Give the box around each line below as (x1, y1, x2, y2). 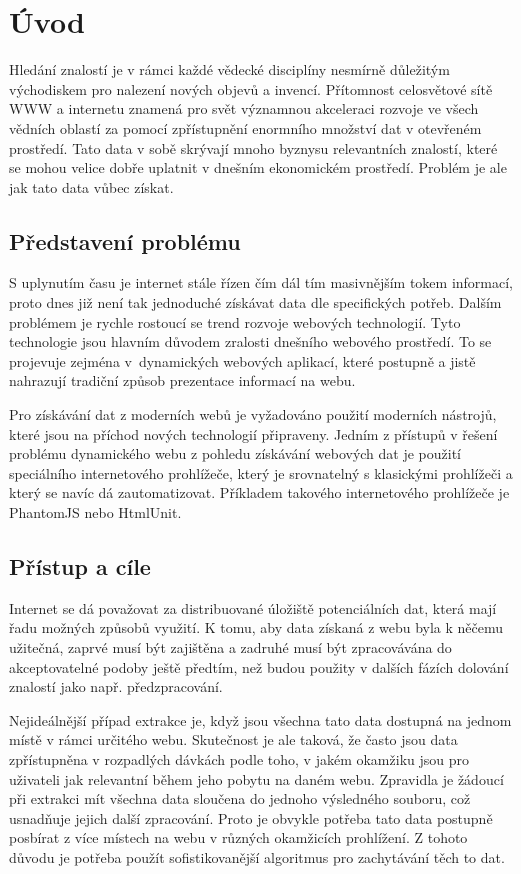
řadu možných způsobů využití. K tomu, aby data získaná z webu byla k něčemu (9, 617, 504, 638)
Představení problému (9, 225, 241, 256)
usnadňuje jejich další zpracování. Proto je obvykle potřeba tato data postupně (9, 807, 493, 828)
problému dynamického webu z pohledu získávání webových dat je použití (9, 443, 462, 464)
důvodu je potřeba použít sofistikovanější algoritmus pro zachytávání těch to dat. (9, 846, 505, 867)
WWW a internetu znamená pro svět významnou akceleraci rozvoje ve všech (9, 98, 479, 119)
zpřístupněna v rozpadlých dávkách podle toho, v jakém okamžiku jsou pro (9, 748, 469, 769)
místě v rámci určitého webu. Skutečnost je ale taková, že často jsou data (9, 729, 458, 750)
